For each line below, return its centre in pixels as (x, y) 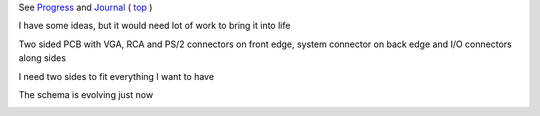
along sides (42, 58)
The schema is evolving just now (86, 94)
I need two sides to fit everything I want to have (116, 76)
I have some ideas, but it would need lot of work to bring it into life (154, 26)
